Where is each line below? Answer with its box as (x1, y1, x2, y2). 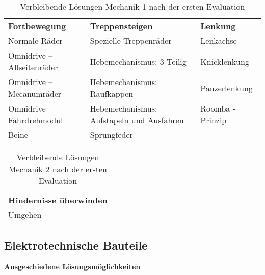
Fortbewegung (8, 20, 66, 32)
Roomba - (200, 102, 235, 114)
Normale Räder (8, 35, 63, 46)
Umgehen (8, 209, 42, 221)
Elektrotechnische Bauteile (4, 237, 148, 253)
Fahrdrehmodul (8, 114, 63, 126)
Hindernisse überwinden (8, 194, 108, 206)
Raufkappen (90, 88, 134, 99)
